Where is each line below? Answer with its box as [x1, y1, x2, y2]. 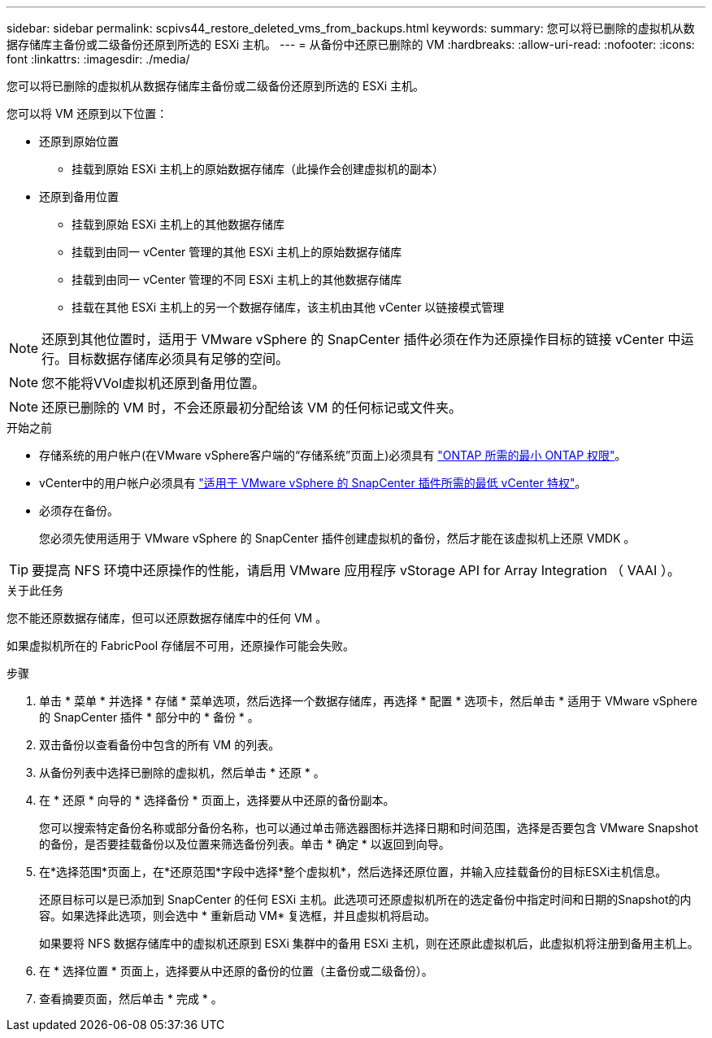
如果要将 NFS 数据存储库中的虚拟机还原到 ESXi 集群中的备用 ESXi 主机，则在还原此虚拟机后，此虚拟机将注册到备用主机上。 [39, 936, 699, 950]
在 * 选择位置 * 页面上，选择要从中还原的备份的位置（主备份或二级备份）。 [39, 964, 433, 978]
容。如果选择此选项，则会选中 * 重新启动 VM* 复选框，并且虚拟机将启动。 [39, 909, 436, 922]
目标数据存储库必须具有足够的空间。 [67, 351, 289, 367]
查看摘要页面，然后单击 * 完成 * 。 [39, 992, 223, 1005]
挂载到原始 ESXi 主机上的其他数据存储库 [72, 217, 285, 231]
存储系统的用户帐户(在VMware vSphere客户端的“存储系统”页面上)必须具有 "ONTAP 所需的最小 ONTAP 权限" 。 [39, 448, 627, 462]
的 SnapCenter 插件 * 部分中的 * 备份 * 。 [39, 710, 259, 724]
